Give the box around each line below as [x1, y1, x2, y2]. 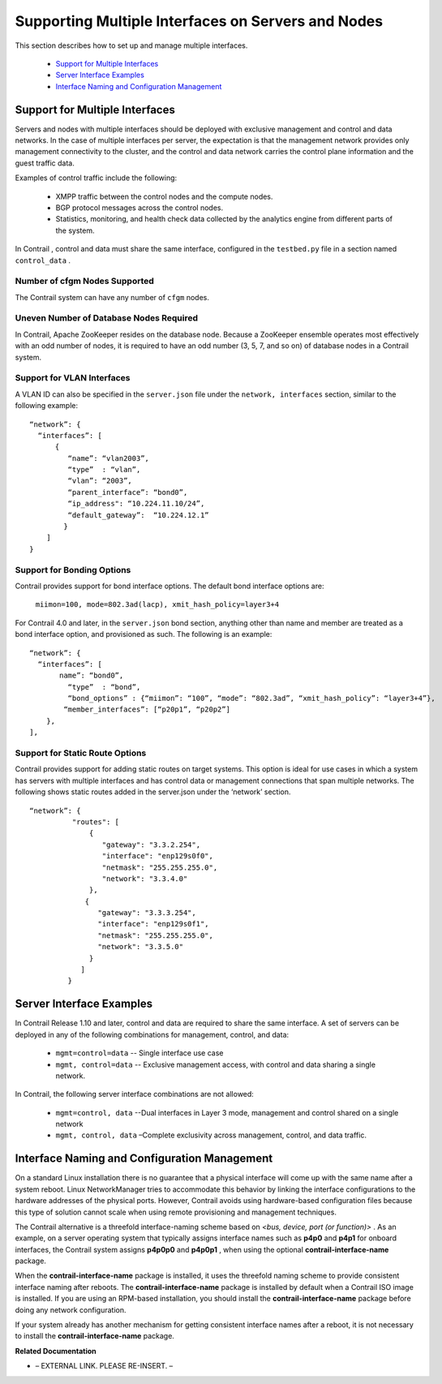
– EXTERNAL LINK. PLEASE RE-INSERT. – [35, 1361, 174, 1371]
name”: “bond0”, [59, 671, 124, 681]
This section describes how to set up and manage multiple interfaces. [15, 41, 248, 50]
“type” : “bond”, [67, 682, 141, 691]
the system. [55, 226, 95, 235]
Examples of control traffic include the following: [15, 173, 178, 183]
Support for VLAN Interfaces [15, 372, 131, 384]
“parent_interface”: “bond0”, [67, 488, 188, 496]
